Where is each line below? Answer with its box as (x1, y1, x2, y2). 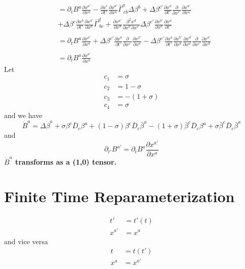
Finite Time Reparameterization (4, 186, 235, 207)
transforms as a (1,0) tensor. (15, 156, 116, 167)
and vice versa (4, 236, 48, 246)
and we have (4, 109, 43, 120)
